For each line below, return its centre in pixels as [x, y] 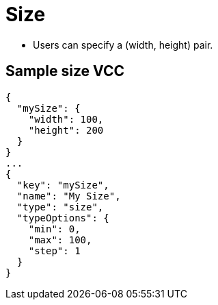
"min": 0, [54, 229]
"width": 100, [66, 119]
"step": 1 [54, 251]
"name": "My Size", [69, 196]
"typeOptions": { [63, 218]
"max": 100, [60, 240]
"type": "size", [60, 207]
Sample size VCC [65, 71]
